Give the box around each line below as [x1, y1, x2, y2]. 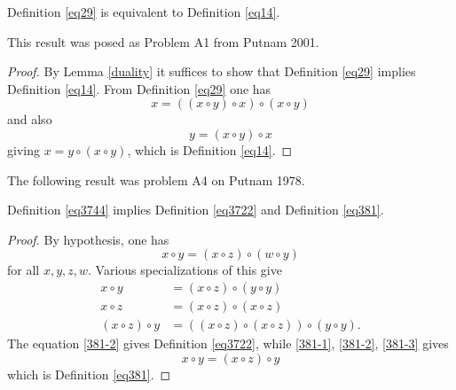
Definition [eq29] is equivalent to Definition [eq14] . [7, 3, 280, 20]
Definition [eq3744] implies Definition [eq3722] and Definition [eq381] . [7, 200, 384, 219]
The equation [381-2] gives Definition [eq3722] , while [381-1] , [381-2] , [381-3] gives [7, 334, 449, 353]
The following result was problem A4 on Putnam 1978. [7, 170, 305, 189]
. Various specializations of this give [88, 261, 282, 279]
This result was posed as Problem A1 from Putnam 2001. [7, 32, 319, 51]
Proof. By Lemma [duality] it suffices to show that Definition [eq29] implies [7, 62, 416, 81]
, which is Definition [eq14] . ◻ [127, 140, 293, 159]
